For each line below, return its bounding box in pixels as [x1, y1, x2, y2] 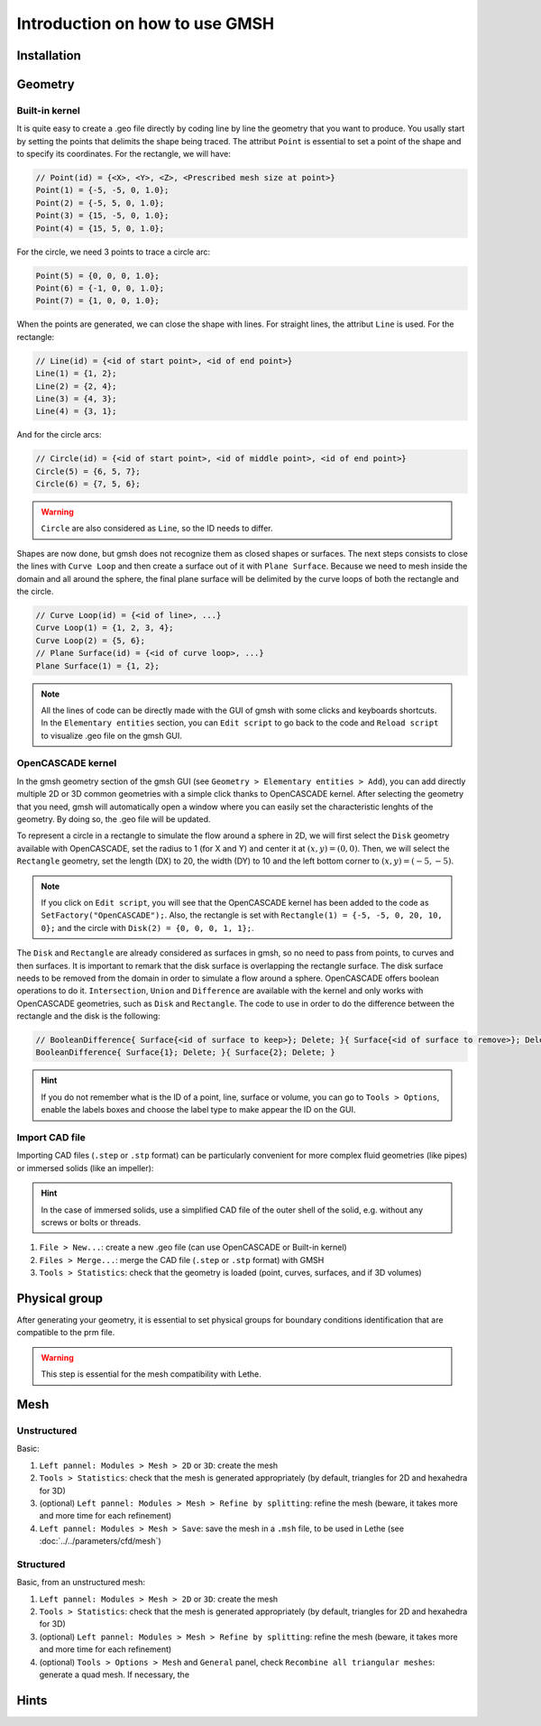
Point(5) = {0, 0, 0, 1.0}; [35, 271, 160, 281]
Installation [16, 48, 81, 63]
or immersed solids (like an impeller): [16, 1162, 154, 1173]
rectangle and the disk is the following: [16, 1011, 161, 1021]
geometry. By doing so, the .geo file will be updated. [16, 814, 211, 825]
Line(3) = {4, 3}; [35, 393, 117, 403]
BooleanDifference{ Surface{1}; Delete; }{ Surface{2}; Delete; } [35, 1048, 335, 1057]
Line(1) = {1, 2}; [35, 368, 117, 379]
